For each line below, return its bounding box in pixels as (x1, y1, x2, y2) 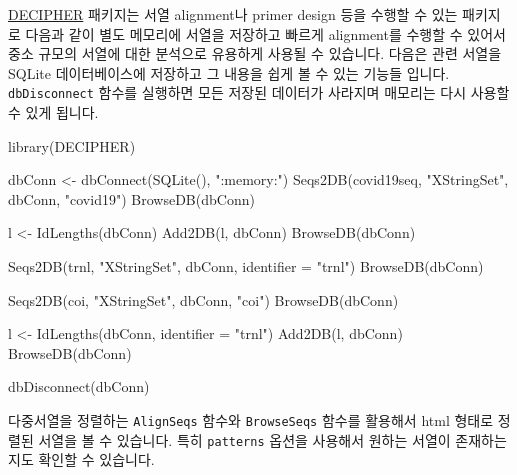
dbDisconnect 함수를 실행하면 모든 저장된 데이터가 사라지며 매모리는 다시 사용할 (8, 82, 510, 103)
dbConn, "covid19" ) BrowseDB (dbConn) (8, 188, 255, 209)
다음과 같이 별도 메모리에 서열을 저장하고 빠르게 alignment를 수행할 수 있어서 (25, 23, 506, 44)
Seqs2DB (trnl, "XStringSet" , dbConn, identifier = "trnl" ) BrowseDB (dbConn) (8, 256, 484, 276)
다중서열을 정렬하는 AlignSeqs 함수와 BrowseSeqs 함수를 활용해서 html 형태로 (8, 409, 494, 430)
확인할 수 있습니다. (38, 449, 155, 470)
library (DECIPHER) (8, 135, 136, 156)
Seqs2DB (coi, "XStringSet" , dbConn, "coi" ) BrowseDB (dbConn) (8, 289, 399, 310)
